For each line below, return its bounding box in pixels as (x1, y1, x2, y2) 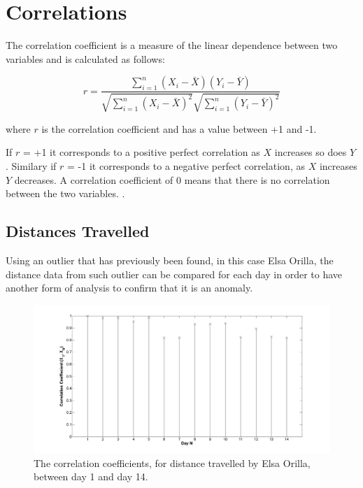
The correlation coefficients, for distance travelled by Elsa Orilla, (34, 455, 311, 470)
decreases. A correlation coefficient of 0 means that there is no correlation (14, 172, 330, 187)
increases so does (274, 145, 347, 159)
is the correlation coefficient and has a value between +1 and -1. (41, 121, 317, 136)
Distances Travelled (6, 220, 150, 242)
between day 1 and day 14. (34, 469, 148, 484)
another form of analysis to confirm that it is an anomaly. (6, 280, 253, 295)
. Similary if (6, 158, 57, 173)
